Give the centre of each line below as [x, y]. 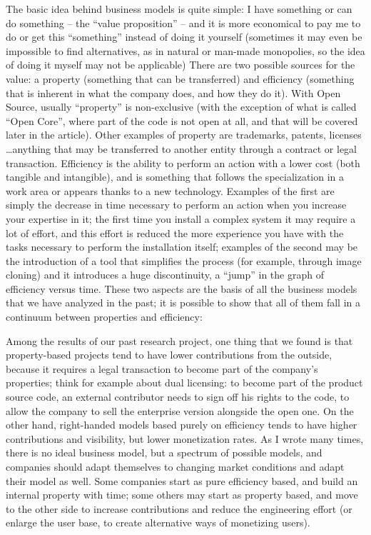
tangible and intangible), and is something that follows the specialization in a [175, 177]
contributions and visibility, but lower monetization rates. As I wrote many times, [185, 438]
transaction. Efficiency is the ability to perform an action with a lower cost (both [183, 162]
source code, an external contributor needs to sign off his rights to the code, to [178, 397]
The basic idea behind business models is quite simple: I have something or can [179, 9]
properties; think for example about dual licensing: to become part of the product [184, 382]
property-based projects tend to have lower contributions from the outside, [169, 355]
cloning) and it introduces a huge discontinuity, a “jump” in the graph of [165, 275]
